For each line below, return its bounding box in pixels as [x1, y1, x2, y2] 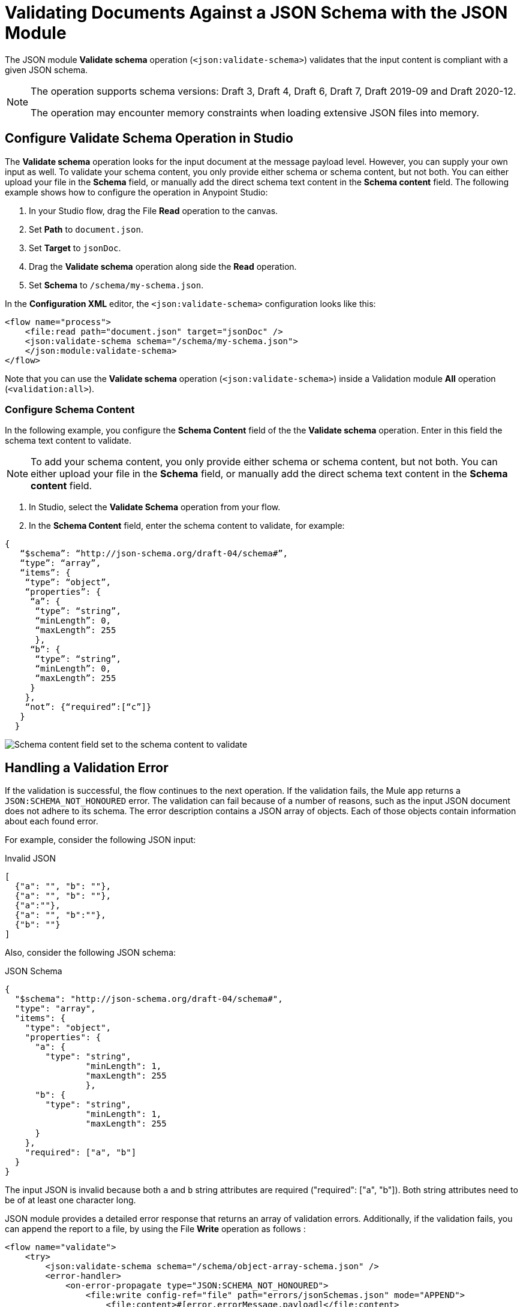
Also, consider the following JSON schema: [5, 947, 176, 958]
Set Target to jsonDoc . [29, 242, 121, 253]
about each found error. [5, 816, 98, 827]
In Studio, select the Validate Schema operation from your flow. [29, 502, 281, 513]
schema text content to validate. [5, 435, 131, 446]
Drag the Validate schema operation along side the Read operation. [29, 261, 297, 272]
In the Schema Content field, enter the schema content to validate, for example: [29, 520, 345, 531]
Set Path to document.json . [29, 224, 143, 234]
